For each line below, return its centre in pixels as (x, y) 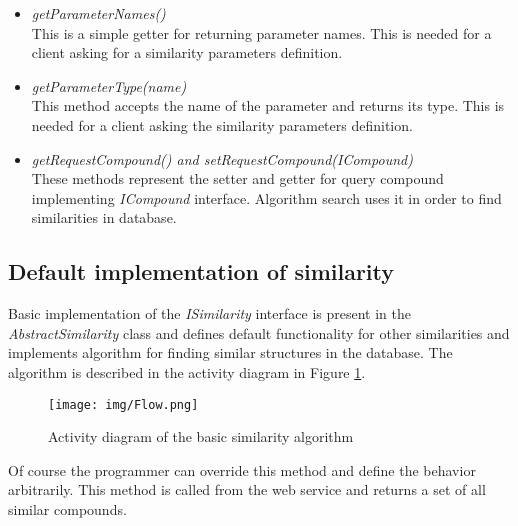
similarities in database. (104, 217)
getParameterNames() (98, 13)
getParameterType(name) (109, 85)
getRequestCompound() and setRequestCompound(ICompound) (222, 158)
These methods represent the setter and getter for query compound (237, 178)
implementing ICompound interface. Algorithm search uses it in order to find (266, 197)
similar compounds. (67, 508)
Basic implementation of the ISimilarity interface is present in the (209, 313)
